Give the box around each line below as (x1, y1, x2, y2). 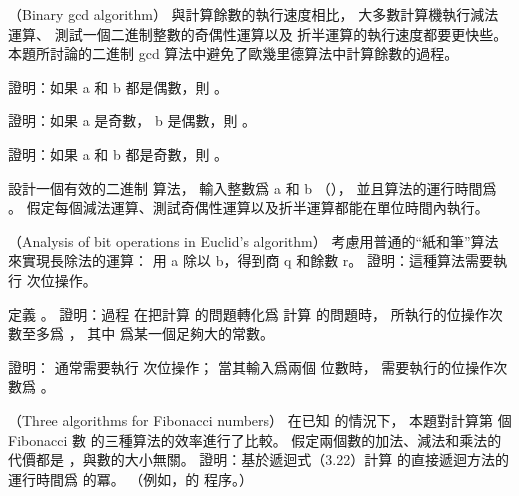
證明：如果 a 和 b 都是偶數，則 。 (8, 76, 229, 97)
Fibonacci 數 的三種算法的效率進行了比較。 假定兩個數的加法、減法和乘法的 (8, 429, 502, 450)
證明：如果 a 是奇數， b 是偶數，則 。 (8, 110, 257, 131)
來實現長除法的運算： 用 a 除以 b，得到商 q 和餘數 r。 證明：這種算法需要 (8, 250, 493, 271)
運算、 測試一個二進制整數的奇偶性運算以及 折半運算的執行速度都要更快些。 (8, 23, 508, 44)
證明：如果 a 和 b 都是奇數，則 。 (8, 143, 229, 164)
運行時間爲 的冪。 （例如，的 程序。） (8, 468, 253, 489)
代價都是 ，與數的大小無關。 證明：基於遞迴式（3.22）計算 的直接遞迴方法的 (8, 449, 509, 470)
